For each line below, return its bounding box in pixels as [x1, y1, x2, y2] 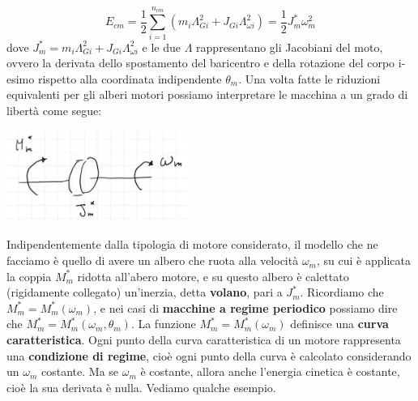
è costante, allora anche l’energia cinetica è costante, [140, 363, 400, 380]
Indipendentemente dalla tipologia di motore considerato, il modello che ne [6, 236, 378, 253]
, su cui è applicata [316, 252, 411, 269]
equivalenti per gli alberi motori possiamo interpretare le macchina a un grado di [6, 86, 408, 103]
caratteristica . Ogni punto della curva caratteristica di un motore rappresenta [6, 331, 401, 348]
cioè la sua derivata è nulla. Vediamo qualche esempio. [6, 378, 276, 395]
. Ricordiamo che [300, 284, 384, 301]
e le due [142, 38, 181, 55]
